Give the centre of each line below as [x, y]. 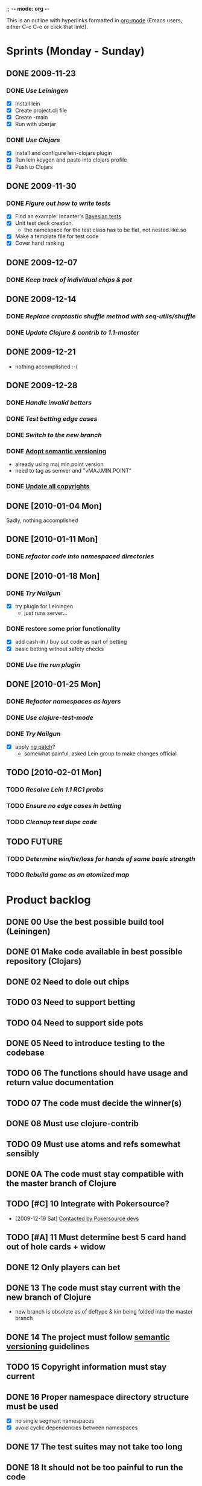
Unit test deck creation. [44, 223]
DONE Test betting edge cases [52, 419]
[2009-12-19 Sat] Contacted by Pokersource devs [77, 1218]
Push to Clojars [34, 167]
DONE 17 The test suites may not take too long [94, 1447]
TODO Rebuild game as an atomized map [68, 875]
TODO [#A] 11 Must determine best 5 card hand [96, 1237]
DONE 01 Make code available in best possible [94, 952]
